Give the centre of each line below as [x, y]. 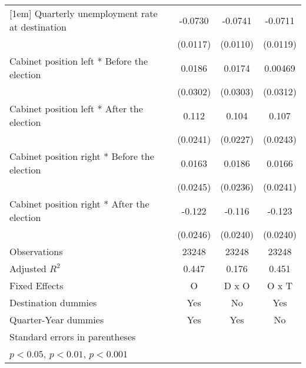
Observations [36, 251]
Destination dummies [53, 302]
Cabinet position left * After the [76, 108]
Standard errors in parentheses [73, 337]
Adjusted [28, 268]
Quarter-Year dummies [57, 320]
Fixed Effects [36, 285]
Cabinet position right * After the [79, 204]
